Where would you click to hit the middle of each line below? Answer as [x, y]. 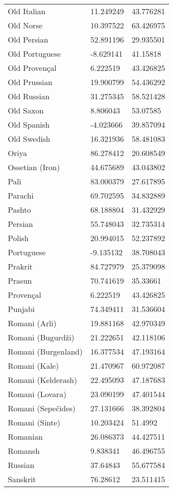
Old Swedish [29, 139]
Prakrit [20, 266]
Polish [18, 238]
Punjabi [21, 309]
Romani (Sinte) [34, 422]
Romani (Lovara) [37, 394]
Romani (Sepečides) [42, 408]
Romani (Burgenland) [45, 351]
